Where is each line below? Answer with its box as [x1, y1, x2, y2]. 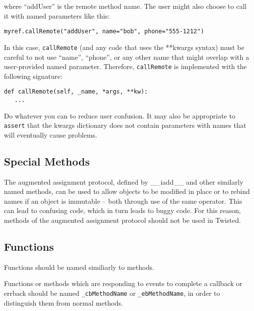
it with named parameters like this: [4, 10, 110, 21]
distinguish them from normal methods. [4, 297, 123, 308]
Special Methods [4, 153, 90, 168]
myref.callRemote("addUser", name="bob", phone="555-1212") [4, 28, 204, 35]
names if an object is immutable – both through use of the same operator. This [4, 195, 242, 206]
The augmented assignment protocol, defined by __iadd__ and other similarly [4, 176, 244, 187]
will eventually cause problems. [4, 129, 97, 140]
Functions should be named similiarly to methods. [4, 262, 154, 272]
